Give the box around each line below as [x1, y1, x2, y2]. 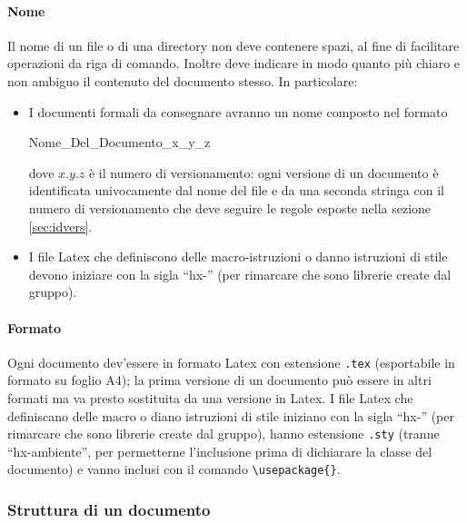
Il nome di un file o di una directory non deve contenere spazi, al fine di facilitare [7, 35, 460, 54]
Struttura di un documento [7, 498, 211, 520]
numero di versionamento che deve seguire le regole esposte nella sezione [28, 198, 432, 217]
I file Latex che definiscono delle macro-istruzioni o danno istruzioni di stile [28, 247, 448, 266]
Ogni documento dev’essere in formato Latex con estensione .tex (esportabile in [7, 352, 455, 371]
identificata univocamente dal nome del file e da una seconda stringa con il [28, 181, 444, 200]
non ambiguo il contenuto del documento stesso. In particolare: [7, 71, 358, 90]
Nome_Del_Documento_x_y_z [28, 133, 211, 152]
